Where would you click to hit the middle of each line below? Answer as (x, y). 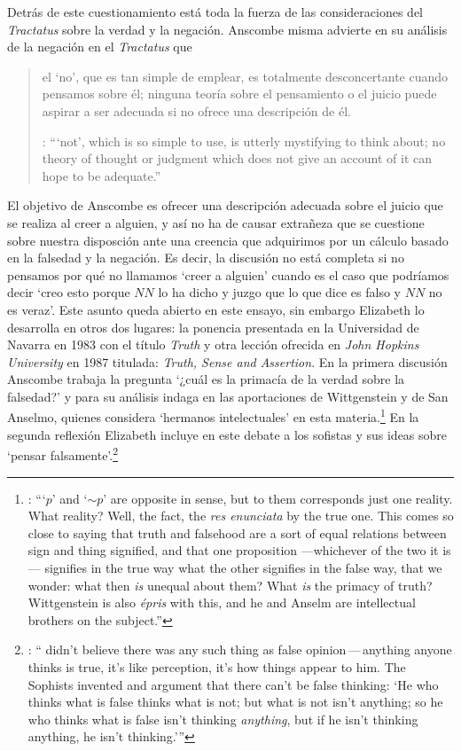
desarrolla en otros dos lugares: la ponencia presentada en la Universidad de (213, 327)
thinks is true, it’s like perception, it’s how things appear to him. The (217, 666)
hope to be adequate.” (102, 175)
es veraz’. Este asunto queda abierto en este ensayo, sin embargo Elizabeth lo (216, 309)
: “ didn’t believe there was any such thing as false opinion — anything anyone (240, 649)
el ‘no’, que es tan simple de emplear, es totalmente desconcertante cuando (245, 76)
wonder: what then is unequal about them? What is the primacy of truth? (230, 585)
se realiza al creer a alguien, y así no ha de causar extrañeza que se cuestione (216, 222)
